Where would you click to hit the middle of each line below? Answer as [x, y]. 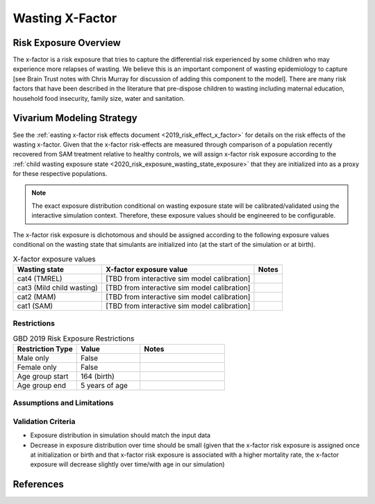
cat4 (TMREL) [40, 278]
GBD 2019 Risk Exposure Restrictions [74, 339]
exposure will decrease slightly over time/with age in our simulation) [127, 464]
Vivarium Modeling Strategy [75, 118]
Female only [37, 367]
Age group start [43, 376]
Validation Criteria [44, 421]
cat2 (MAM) [37, 297]
